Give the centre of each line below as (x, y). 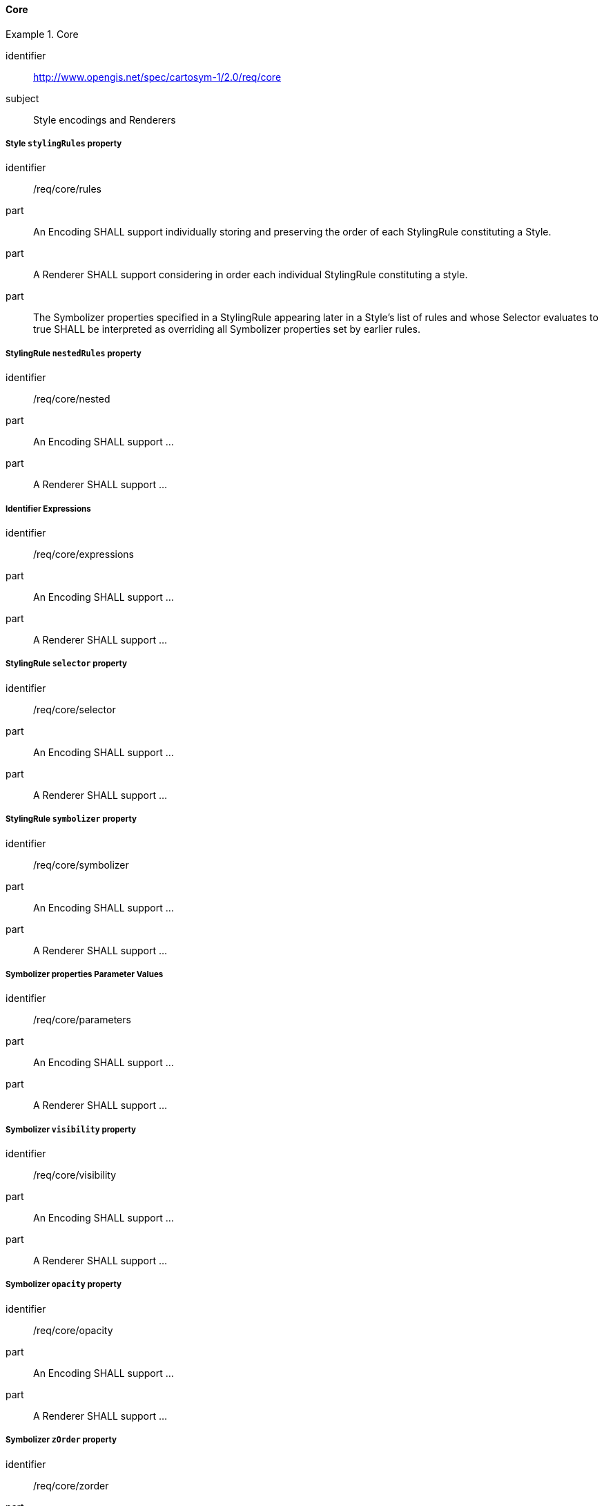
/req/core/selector (75, 709)
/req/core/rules (67, 189)
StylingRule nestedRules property (74, 353)
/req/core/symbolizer (81, 865)
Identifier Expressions (48, 509)
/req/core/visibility (75, 1175)
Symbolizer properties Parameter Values (85, 974)
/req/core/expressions (84, 554)
